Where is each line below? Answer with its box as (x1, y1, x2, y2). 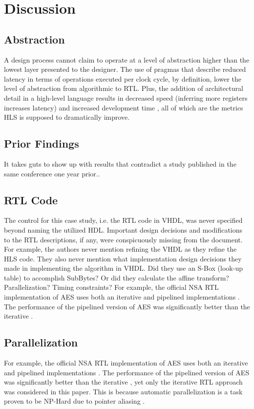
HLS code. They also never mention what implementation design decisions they (4, 253, 242, 263)
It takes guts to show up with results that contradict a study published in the (4, 158, 236, 169)
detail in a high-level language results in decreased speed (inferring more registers (4, 92, 248, 103)
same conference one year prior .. (4, 168, 100, 178)
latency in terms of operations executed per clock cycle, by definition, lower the (4, 73, 242, 84)
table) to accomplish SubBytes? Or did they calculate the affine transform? (4, 272, 229, 282)
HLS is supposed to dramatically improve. (4, 112, 130, 122)
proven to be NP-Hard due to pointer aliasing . (4, 396, 145, 406)
